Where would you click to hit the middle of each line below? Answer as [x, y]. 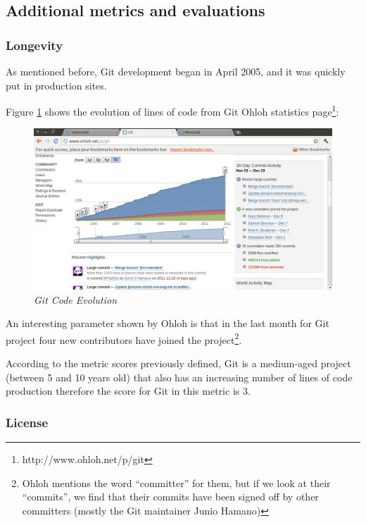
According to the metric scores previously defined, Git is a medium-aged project [178, 363]
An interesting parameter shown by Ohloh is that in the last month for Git [168, 323]
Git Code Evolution [76, 299]
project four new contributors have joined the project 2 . [124, 338]
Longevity [34, 45]
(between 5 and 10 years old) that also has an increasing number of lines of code [179, 377]
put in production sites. [56, 85]
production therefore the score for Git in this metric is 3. [128, 391]
